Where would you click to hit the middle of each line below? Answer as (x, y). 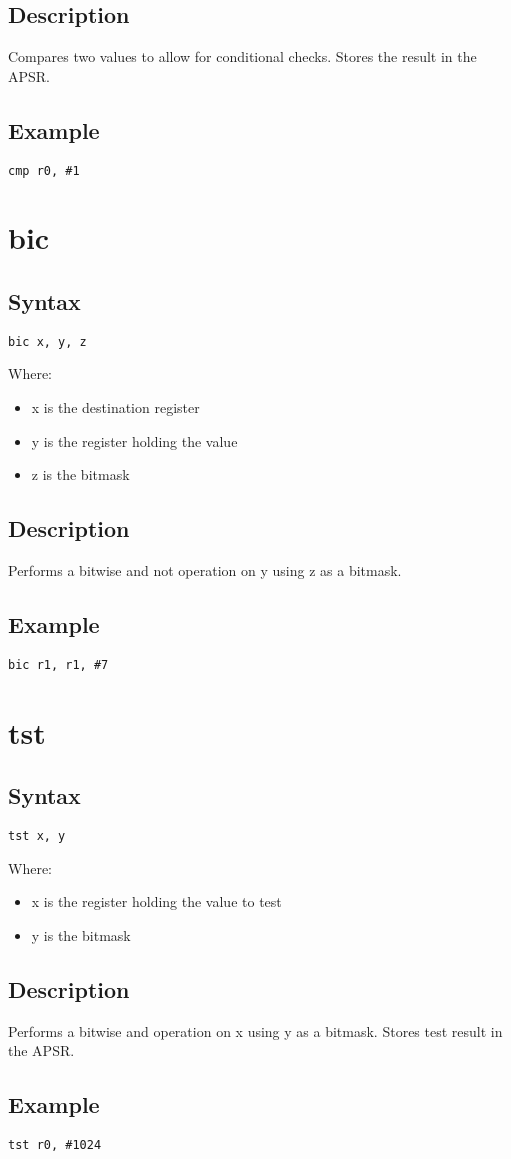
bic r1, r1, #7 (58, 664)
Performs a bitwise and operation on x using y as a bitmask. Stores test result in (255, 1030)
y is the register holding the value (134, 440)
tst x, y (37, 836)
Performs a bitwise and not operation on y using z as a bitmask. (205, 570)
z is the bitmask (80, 474)
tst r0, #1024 (55, 1145)
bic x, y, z (47, 341)
